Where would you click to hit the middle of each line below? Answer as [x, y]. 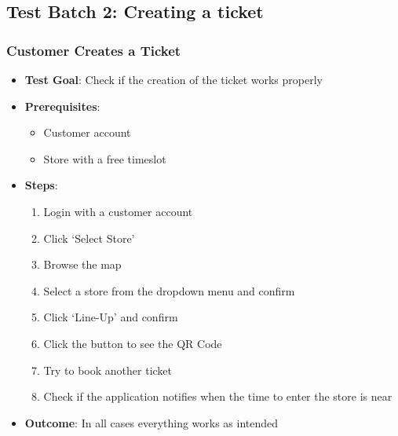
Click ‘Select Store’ [89, 238]
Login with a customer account [118, 211]
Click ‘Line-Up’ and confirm [111, 317]
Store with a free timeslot [105, 158]
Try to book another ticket [108, 370]
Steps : [41, 185]
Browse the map [82, 264]
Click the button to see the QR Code [133, 343]
